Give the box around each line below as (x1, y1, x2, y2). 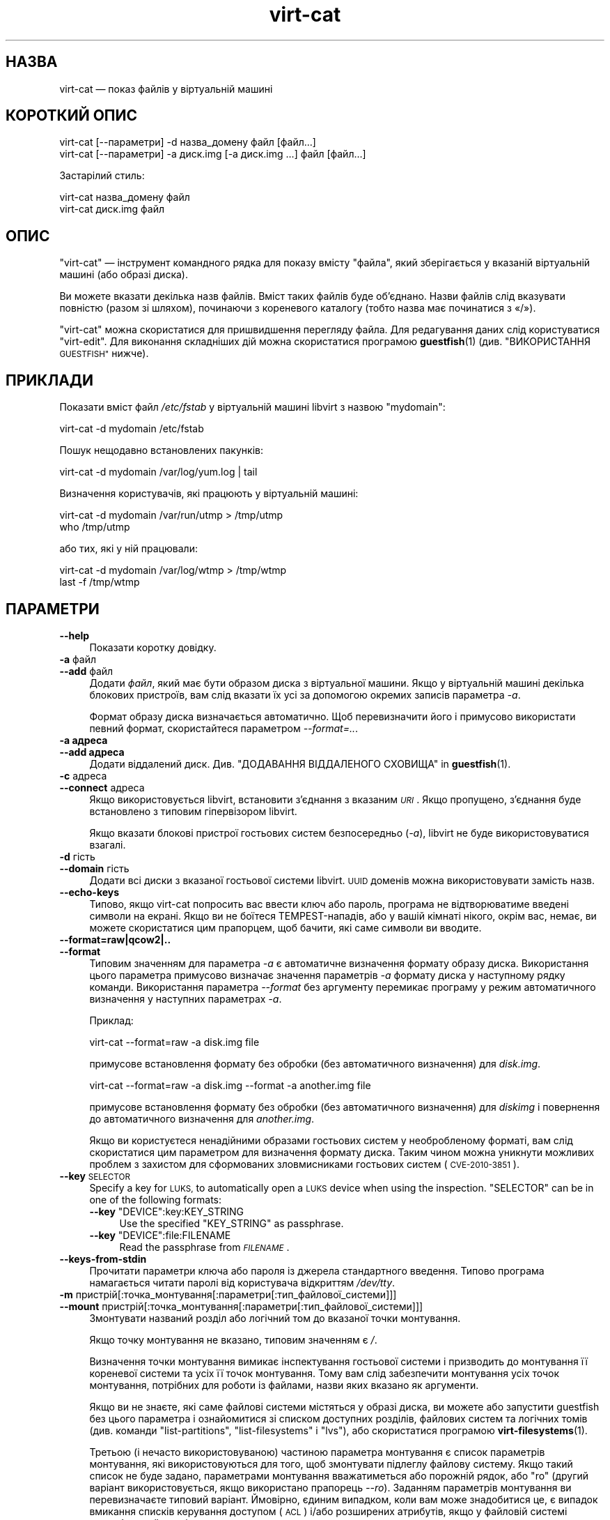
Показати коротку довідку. (89, 641, 217, 653)
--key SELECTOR (59, 1169, 130, 1182)
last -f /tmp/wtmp (59, 576, 140, 588)
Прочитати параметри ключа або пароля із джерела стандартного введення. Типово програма (89, 1264, 545, 1277)
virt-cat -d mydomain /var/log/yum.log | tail (59, 466, 258, 478)
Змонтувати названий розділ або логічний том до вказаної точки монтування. (89, 1312, 461, 1324)
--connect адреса (59, 781, 145, 793)
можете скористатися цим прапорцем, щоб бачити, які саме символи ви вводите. (89, 921, 482, 934)
